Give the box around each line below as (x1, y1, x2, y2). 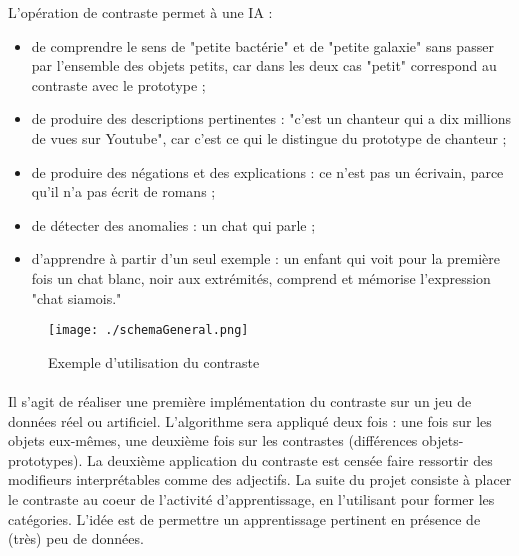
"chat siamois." (31, 287, 122, 308)
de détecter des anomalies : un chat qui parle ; (31, 214, 316, 235)
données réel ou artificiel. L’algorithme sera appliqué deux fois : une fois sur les (8, 410, 492, 431)
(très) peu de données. (8, 528, 144, 549)
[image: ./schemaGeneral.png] (48, 323, 249, 338)
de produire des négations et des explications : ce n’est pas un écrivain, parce (31, 161, 504, 182)
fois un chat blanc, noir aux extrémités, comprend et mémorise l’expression (31, 267, 491, 288)
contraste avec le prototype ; (31, 74, 206, 95)
